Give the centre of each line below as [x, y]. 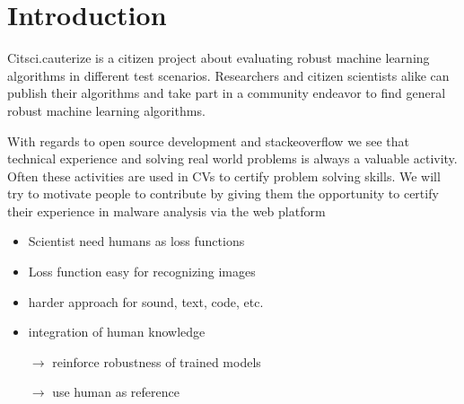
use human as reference [116, 392]
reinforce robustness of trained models [157, 361]
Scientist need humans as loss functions [136, 241]
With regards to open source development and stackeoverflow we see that [209, 141]
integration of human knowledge [117, 332]
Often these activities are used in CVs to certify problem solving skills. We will [224, 176]
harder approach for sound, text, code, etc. [146, 301]
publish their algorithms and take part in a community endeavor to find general [227, 93]
